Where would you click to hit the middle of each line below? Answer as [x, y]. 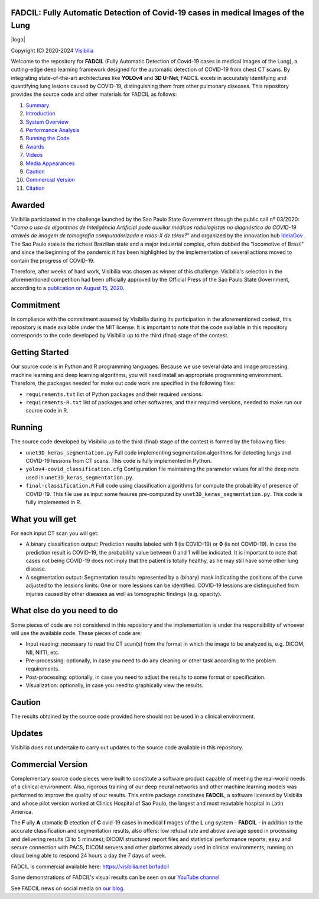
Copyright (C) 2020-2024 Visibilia [52, 50]
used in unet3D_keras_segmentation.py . [80, 477]
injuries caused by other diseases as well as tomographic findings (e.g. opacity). [123, 594]
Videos [34, 155]
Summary [38, 105]
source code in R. [47, 411]
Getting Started [40, 352]
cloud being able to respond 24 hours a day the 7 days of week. [89, 856]
